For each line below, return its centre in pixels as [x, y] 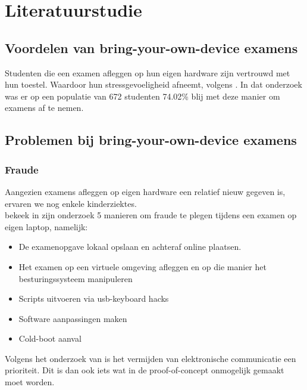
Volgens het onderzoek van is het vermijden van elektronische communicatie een [151, 358]
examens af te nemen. [44, 108]
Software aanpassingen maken [73, 318]
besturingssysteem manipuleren [76, 278]
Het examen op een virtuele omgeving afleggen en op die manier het [142, 266]
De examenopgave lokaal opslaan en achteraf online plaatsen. [130, 247]
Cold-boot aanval [50, 338]
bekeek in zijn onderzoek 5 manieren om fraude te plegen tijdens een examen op [151, 215]
